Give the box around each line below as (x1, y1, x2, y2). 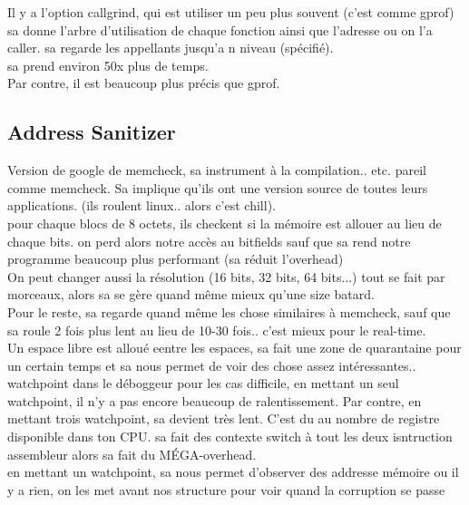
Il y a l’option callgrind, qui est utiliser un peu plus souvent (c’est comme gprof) (7, 3, 454, 21)
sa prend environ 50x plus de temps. (7, 55, 209, 74)
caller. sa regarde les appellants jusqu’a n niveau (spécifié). (7, 38, 334, 57)
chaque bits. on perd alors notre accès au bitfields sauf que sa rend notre (7, 231, 411, 250)
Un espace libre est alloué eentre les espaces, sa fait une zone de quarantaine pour (7, 338, 462, 357)
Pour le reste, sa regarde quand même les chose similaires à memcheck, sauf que (7, 302, 451, 321)
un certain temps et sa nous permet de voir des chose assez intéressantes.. (7, 355, 416, 374)
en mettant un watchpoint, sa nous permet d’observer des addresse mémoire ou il (7, 462, 459, 481)
